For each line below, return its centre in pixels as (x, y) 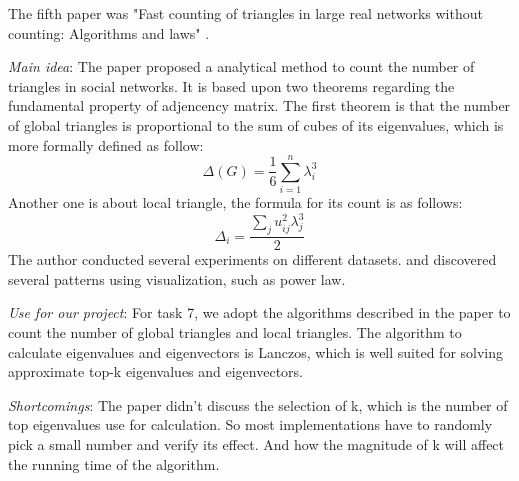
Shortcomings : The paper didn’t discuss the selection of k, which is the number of (258, 404)
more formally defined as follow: (106, 144)
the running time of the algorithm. (114, 463)
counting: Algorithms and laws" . (109, 32)
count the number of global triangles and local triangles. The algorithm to (235, 331)
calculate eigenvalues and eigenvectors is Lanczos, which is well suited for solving (256, 351)
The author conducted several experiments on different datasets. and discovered (252, 259)
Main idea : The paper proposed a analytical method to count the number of (241, 66)
